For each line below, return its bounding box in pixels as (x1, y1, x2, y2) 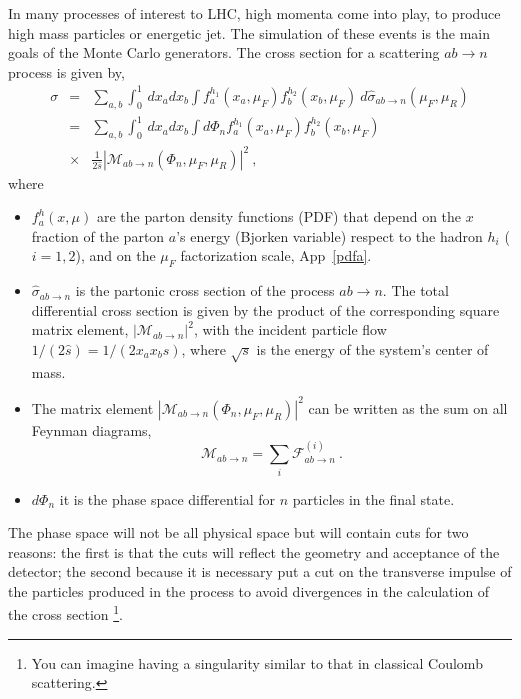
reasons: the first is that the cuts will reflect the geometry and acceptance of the (8, 541, 500, 562)
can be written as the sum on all (308, 397, 508, 418)
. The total (382, 280, 449, 301)
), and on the (75, 245, 156, 266)
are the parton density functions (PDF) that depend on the (96, 206, 462, 227)
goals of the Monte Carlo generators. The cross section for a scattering (8, 42, 440, 63)
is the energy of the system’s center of (256, 338, 489, 359)
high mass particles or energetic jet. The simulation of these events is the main (8, 22, 491, 43)
